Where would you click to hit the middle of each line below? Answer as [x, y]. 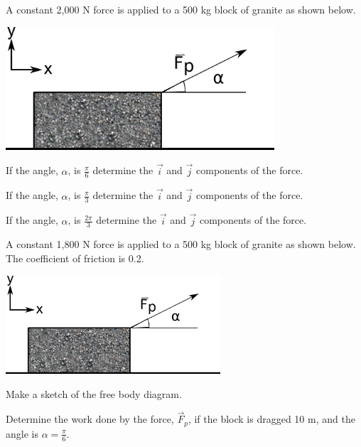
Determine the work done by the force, [90, 419]
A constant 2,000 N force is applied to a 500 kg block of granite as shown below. [181, 9]
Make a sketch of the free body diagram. [94, 393]
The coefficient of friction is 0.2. [75, 258]
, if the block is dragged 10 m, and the [271, 419]
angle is [22, 433]
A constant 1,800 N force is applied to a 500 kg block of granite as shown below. [181, 244]
